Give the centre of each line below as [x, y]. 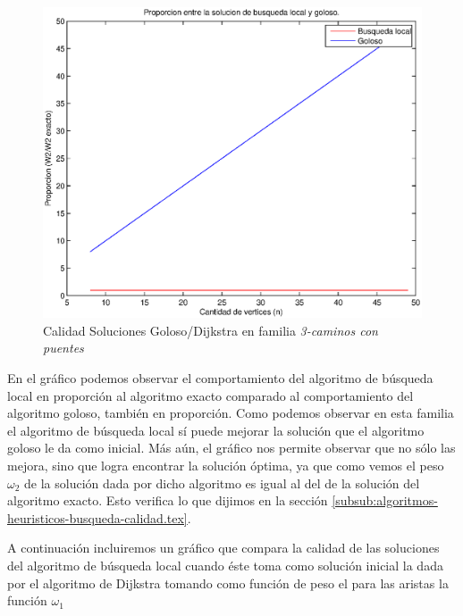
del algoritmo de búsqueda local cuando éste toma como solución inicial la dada [225, 565]
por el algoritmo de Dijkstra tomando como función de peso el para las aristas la [228, 583]
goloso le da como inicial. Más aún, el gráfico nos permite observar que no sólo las [231, 448]
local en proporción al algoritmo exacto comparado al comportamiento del [210, 395]
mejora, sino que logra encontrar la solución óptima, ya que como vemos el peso [226, 465]
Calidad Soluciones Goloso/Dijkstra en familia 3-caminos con [210, 330]
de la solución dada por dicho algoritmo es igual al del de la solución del [222, 483]
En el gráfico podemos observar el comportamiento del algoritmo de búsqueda [220, 378]
